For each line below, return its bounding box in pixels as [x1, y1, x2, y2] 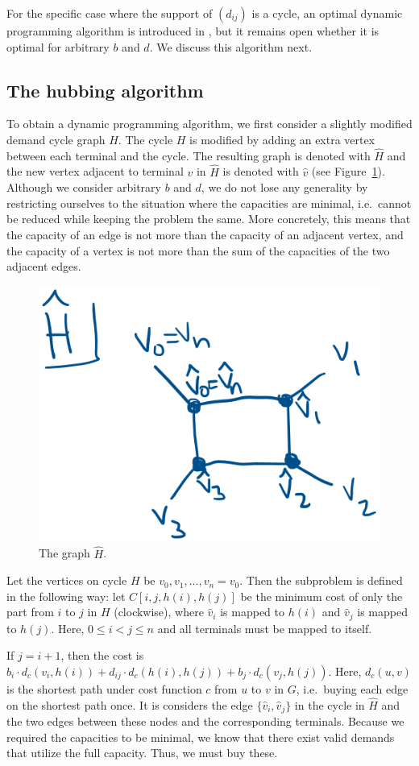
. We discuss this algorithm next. [149, 38, 313, 55]
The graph [39, 544, 90, 561]
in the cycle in [294, 696, 365, 713]
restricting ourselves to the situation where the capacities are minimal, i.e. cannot [6, 194, 412, 211]
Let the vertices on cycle [6, 572, 127, 589]
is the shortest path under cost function [6, 681, 202, 697]
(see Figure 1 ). [311, 163, 385, 180]
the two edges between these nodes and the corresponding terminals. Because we [6, 713, 404, 730]
